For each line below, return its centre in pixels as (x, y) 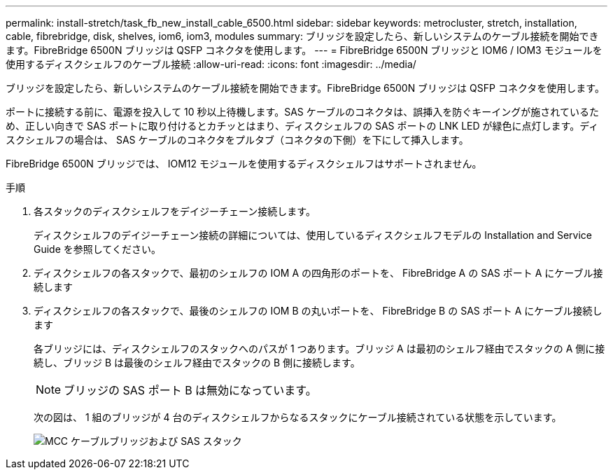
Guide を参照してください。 (97, 249)
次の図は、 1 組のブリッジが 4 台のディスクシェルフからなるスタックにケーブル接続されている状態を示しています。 (298, 417)
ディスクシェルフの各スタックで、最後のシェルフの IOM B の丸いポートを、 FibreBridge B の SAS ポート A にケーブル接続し (318, 311)
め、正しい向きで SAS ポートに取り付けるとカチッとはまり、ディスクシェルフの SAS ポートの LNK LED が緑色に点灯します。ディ (302, 126)
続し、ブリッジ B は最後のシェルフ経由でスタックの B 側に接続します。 (197, 363)
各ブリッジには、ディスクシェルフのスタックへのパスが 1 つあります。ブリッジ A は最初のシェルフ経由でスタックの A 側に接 (319, 349)
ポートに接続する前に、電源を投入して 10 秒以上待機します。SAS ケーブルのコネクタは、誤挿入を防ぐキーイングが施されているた (302, 112)
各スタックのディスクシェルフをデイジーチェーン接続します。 (175, 211)
